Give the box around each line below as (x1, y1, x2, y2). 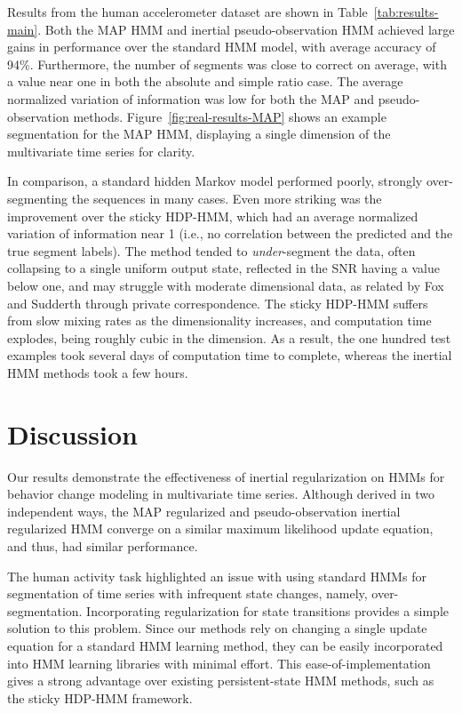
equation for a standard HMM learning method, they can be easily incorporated (7, 636, 443, 654)
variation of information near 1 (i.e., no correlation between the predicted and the (7, 224, 453, 243)
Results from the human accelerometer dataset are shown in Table (7, 3, 368, 20)
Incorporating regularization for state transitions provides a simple (86, 601, 449, 620)
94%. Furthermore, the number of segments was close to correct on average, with (7, 54, 447, 73)
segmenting (7, 188, 68, 207)
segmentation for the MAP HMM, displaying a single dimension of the (7, 124, 391, 143)
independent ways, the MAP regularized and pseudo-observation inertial (7, 501, 401, 520)
